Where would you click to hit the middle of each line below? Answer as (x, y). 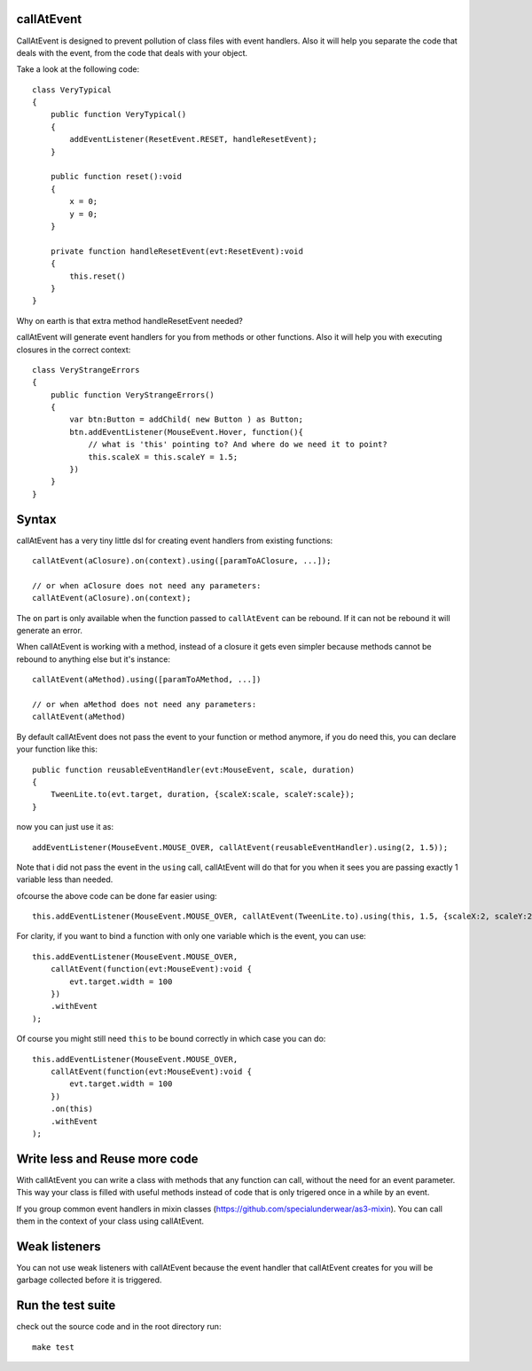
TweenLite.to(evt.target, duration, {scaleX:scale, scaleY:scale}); (202, 795)
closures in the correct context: (74, 350)
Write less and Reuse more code (107, 1158)
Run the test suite (66, 1306)
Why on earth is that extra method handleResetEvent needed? (129, 320)
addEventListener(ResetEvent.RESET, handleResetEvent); (194, 139)
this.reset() (98, 276)
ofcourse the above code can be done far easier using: (117, 895)
